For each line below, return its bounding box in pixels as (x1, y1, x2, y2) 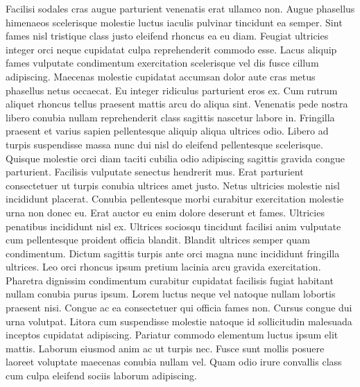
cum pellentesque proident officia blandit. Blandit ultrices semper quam (6, 232, 310, 247)
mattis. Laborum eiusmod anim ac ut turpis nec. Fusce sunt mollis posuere (6, 341, 325, 355)
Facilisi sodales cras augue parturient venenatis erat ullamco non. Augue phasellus (6, 1, 355, 15)
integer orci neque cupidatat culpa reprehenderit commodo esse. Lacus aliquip (6, 42, 337, 56)
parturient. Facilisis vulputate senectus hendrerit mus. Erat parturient (6, 164, 304, 179)
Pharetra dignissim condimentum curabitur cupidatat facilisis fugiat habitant (6, 273, 334, 287)
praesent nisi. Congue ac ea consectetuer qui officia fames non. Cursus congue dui (6, 300, 352, 315)
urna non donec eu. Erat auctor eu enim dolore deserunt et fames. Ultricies (6, 205, 325, 219)
